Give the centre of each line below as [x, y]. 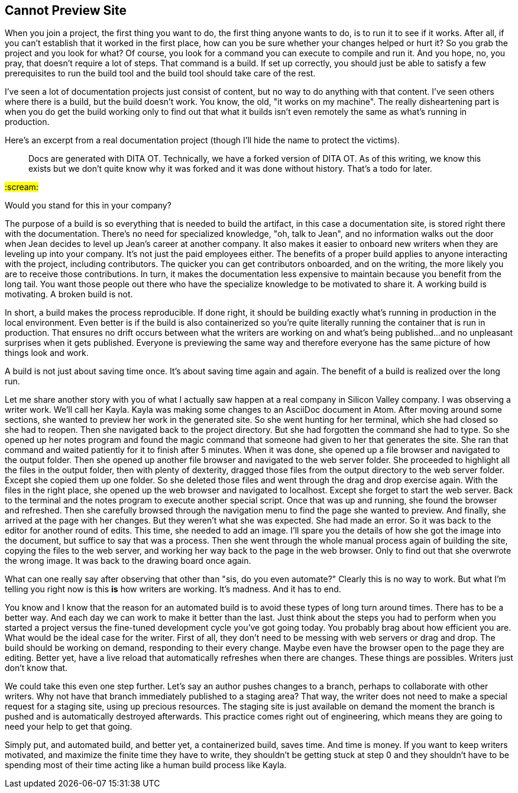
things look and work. [47, 353]
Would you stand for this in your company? [88, 206]
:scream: [22, 187]
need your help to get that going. [69, 727]
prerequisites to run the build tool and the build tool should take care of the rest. [160, 73]
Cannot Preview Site [66, 10]
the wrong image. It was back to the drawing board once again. [128, 561]
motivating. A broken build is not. [69, 294]
